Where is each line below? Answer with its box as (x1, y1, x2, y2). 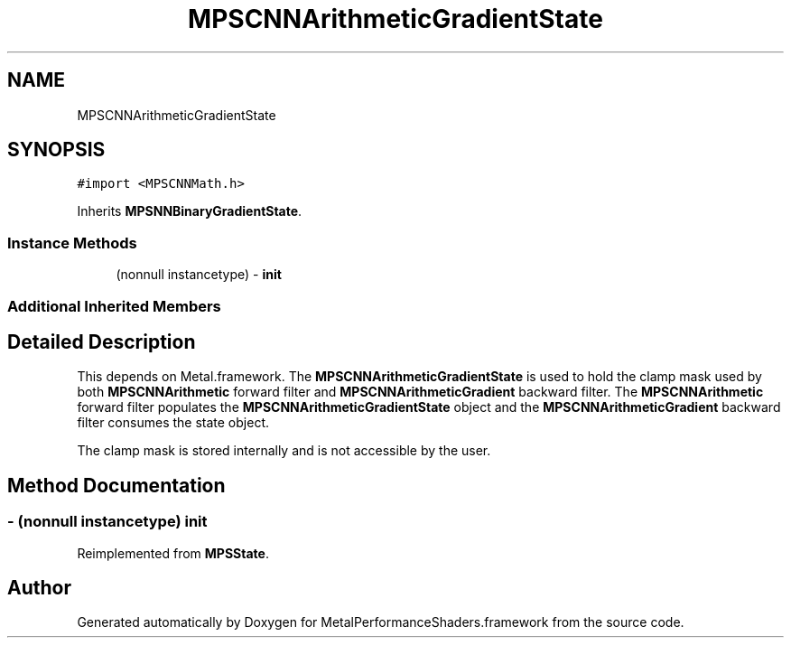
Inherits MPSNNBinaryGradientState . (77, 203, 302, 220)
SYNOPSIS (7, 138, 106, 162)
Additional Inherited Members (7, 296, 221, 315)
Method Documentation (7, 473, 226, 497)
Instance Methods (7, 233, 137, 252)
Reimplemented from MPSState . (77, 545, 269, 561)
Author (7, 576, 71, 600)
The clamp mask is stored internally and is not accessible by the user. (77, 443, 491, 459)
